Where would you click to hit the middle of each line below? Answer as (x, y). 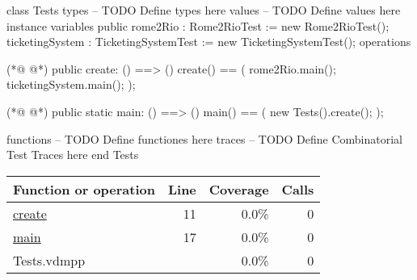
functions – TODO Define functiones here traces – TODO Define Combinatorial (204, 138)
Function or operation (84, 189)
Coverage (239, 189)
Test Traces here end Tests (73, 155)
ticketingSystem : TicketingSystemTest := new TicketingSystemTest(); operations (209, 42)
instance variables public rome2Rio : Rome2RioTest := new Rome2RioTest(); (198, 25)
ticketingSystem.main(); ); (71, 84)
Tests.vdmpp (49, 260)
